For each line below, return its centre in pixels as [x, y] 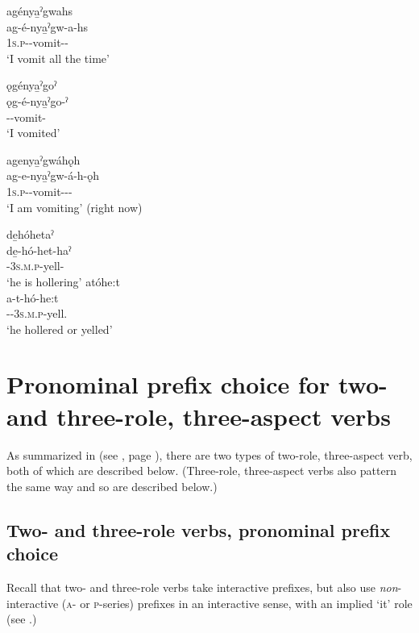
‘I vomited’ [33, 133]
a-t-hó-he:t [33, 297]
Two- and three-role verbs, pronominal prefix [199, 529]
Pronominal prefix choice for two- [197, 384]
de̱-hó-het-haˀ [39, 250]
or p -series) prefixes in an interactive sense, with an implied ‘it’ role [246, 603]
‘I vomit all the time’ [58, 58]
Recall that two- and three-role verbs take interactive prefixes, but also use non [202, 587]
